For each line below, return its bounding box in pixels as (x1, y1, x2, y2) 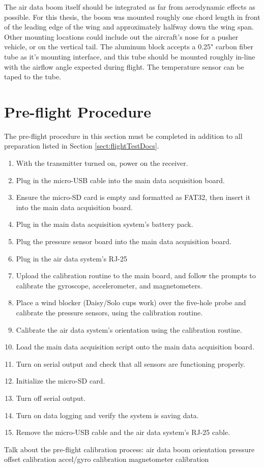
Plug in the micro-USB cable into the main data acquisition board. (16, 174, 225, 185)
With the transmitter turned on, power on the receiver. (16, 158, 188, 168)
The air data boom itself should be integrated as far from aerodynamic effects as (4, 2, 255, 12)
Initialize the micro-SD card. (16, 375, 105, 386)
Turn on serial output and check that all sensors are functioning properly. (16, 358, 245, 369)
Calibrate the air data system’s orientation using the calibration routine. (16, 324, 242, 335)
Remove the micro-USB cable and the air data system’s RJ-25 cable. (16, 427, 230, 437)
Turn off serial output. (16, 392, 86, 403)
